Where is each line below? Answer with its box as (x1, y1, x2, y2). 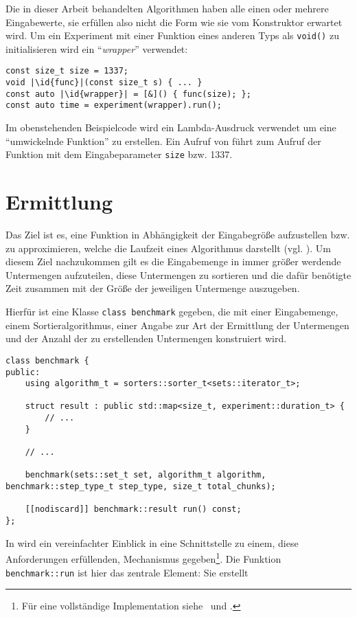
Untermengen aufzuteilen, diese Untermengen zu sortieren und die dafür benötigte (5, 267, 352, 282)
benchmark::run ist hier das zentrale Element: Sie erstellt (5, 565, 249, 579)
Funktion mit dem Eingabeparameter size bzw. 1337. (5, 147, 233, 161)
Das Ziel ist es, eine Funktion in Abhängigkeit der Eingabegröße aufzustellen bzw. (5, 227, 350, 242)
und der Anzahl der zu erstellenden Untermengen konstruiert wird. (5, 331, 287, 346)
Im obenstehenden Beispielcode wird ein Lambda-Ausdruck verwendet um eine (5, 120, 336, 135)
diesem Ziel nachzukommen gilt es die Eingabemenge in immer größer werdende (5, 254, 341, 269)
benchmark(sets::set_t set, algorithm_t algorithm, (25, 470, 266, 480)
